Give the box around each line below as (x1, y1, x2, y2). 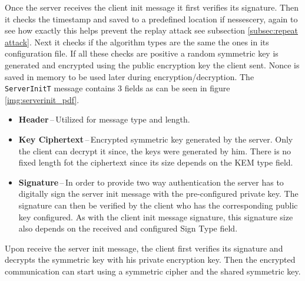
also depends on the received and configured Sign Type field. (18, 222, 238, 234)
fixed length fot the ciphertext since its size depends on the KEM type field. (18, 156, 293, 168)
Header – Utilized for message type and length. (18, 113, 190, 125)
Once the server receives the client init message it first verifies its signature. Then (5, 1, 299, 13)
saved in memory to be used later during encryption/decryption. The (5, 70, 254, 82)
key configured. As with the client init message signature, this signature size (18, 210, 293, 223)
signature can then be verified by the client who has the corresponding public (18, 199, 298, 211)
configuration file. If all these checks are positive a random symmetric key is (5, 47, 279, 59)
